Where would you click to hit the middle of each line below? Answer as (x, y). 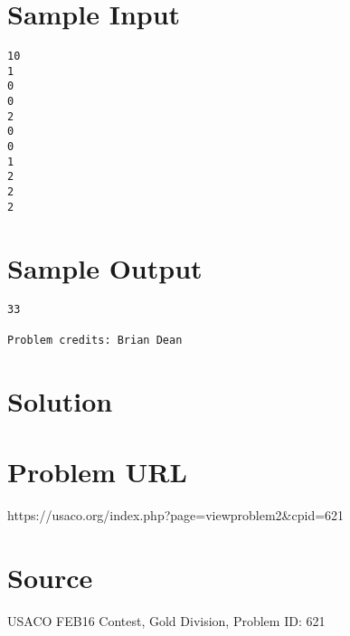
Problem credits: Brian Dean (95, 340)
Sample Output (105, 267)
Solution (60, 400)
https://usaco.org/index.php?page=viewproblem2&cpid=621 (176, 514)
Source (50, 577)
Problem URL (97, 471)
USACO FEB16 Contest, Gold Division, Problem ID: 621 (166, 620)
